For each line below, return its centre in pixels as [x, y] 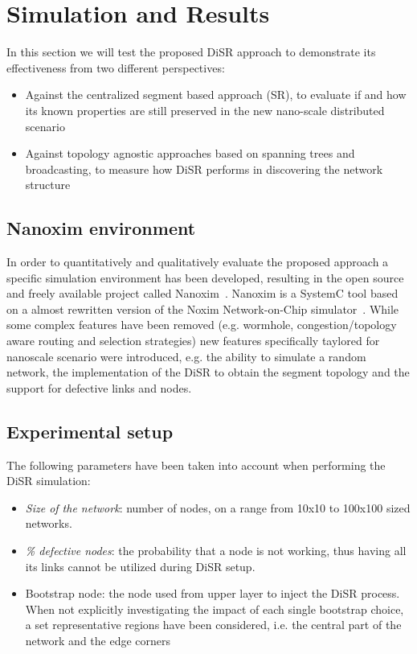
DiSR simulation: [49, 481]
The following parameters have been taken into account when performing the [196, 465]
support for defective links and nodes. [99, 387]
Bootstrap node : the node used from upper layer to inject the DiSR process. [213, 593]
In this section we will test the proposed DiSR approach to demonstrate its [191, 52]
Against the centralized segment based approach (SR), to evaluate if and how [216, 95]
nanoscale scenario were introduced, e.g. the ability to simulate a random [186, 356]
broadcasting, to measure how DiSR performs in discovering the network [204, 169]
